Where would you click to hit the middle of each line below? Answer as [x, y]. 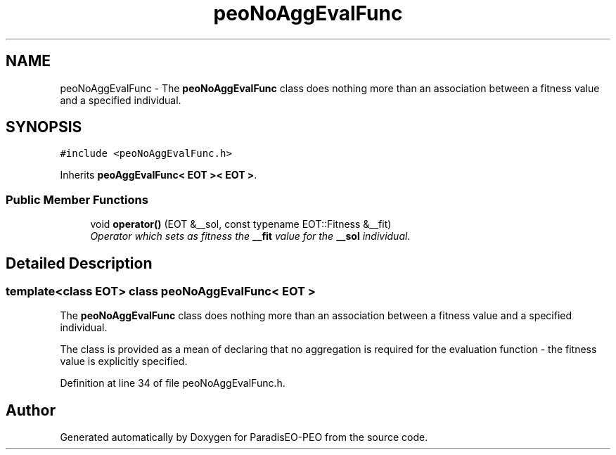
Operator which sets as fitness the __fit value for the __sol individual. [250, 236]
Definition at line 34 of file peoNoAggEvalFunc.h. [173, 383]
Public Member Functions [77, 199]
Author [31, 410]
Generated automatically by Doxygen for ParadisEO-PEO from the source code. [244, 437]
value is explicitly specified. [124, 361]
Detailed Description [79, 263]
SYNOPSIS [44, 127]
